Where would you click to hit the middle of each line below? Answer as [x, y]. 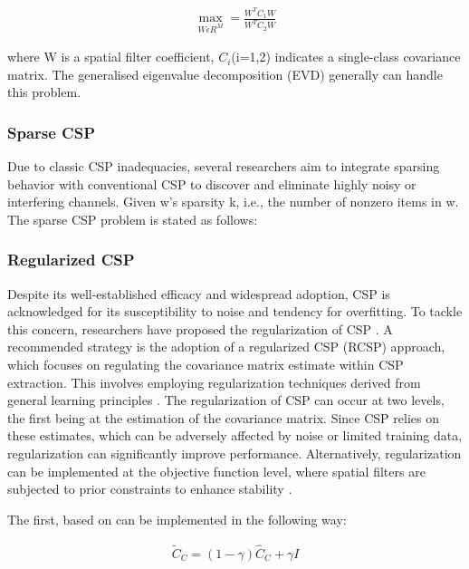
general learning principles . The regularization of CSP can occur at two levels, [226, 400]
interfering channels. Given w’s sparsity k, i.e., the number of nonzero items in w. [233, 202]
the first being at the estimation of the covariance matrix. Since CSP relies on [223, 417]
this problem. [44, 92]
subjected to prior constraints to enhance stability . [150, 489]
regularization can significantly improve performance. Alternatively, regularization [234, 453]
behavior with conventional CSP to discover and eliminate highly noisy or [212, 183]
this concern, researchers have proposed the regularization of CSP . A [200, 328]
